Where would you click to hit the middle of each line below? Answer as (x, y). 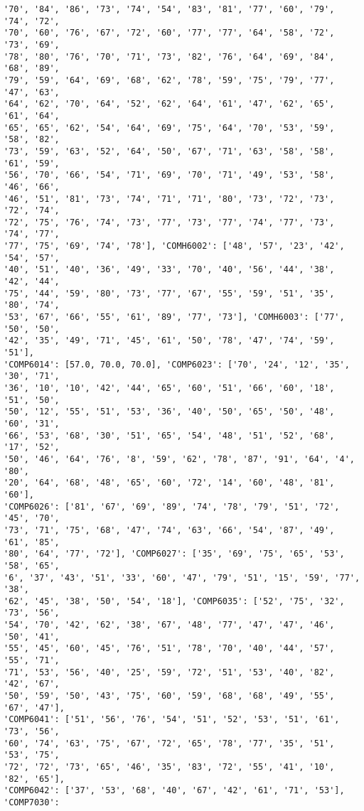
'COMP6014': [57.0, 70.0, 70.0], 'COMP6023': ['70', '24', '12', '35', (177, 364)
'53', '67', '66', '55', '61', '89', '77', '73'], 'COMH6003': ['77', (174, 317)
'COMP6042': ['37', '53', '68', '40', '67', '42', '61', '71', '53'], (174, 791)
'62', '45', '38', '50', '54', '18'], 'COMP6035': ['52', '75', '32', (174, 601)
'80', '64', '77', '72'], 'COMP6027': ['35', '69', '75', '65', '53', (174, 554)
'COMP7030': (32, 802)
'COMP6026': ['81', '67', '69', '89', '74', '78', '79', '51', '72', (172, 506)
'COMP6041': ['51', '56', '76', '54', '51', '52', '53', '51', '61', (172, 720)
